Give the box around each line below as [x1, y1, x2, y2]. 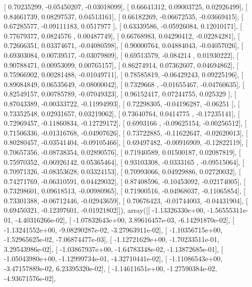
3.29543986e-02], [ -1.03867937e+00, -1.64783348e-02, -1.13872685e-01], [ [4, 243, 223, 254]
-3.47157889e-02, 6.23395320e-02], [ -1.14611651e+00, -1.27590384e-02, [4, 263, 217, 274]
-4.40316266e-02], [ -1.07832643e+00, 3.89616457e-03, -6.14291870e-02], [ [15, 215, 235, 225]
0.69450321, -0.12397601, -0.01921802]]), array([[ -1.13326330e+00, [4, 205, 205, 215]
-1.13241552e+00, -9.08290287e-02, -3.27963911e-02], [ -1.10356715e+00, [4, 224, 223, 235]
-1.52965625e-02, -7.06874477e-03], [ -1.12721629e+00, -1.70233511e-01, [4, 234, 219, 244]
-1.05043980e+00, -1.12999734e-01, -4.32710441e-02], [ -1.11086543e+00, [4, 253, 223, 264]
